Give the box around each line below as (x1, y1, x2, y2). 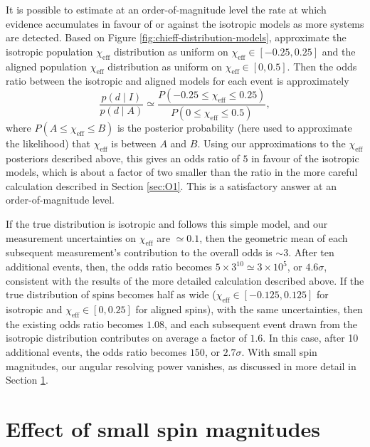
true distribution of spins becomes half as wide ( (6, 287, 216, 302)
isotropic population (6, 43, 93, 58)
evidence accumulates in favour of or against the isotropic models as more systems (6, 16, 364, 31)
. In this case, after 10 (263, 330, 359, 345)
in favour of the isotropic (251, 150, 359, 165)
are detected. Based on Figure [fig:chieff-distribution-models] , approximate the (6, 30, 347, 45)
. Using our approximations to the (197, 135, 346, 150)
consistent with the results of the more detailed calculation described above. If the (6, 273, 364, 288)
